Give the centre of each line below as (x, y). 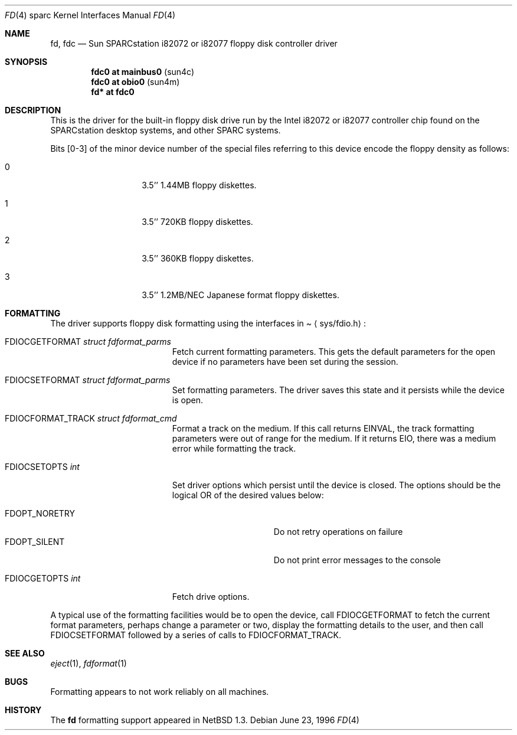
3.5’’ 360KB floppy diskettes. (198, 258)
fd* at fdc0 (113, 92)
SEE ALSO (25, 653)
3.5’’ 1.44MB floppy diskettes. (199, 185)
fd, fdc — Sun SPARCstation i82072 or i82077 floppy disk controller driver (194, 43)
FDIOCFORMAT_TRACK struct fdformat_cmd (91, 418)
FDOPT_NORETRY (40, 513)
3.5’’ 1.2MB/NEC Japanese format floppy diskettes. (240, 295)
